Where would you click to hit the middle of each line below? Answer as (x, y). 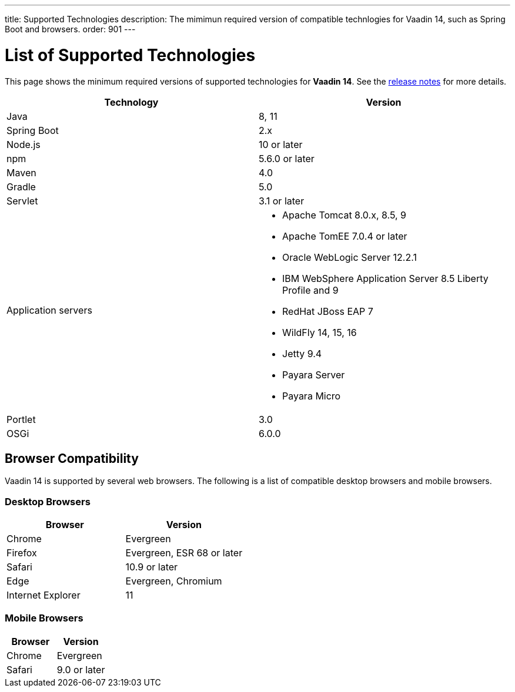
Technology (131, 102)
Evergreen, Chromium (174, 581)
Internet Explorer (44, 595)
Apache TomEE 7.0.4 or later (345, 236)
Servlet (22, 201)
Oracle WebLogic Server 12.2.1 (350, 257)
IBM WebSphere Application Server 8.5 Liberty (385, 278)
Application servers (49, 310)
